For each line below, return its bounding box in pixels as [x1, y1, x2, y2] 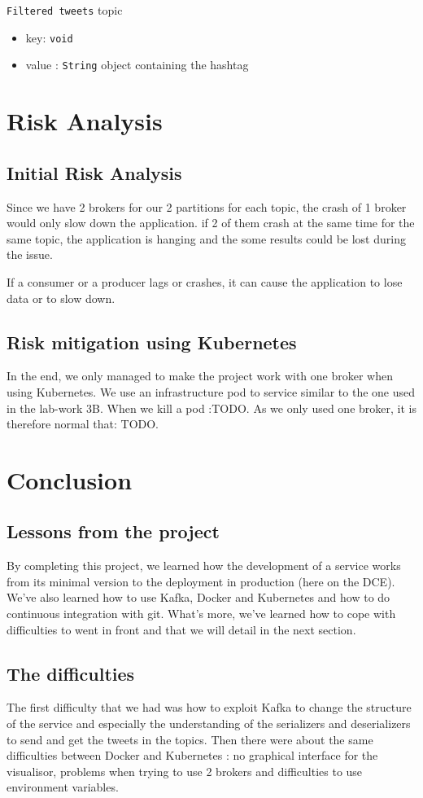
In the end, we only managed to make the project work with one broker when [7, 367, 393, 384]
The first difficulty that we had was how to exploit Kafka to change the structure [7, 699, 412, 716]
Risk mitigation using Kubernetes [7, 329, 297, 354]
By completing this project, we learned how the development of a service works [7, 557, 401, 574]
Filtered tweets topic [7, 2, 123, 18]
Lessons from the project [7, 519, 220, 544]
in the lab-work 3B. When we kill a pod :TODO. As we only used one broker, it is [7, 399, 416, 416]
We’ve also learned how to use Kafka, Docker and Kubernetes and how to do [7, 589, 390, 606]
